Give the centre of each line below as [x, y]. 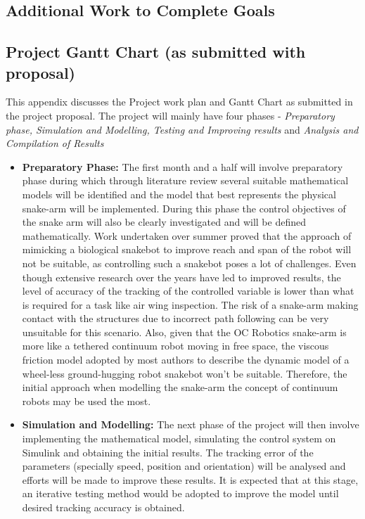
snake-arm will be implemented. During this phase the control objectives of [184, 208]
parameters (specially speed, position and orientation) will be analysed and [184, 466]
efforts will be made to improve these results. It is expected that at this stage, [190, 479]
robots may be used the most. [87, 401]
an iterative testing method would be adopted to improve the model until [180, 493]
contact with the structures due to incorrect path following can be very [175, 318]
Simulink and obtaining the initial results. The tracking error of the [168, 452]
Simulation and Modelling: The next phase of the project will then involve [191, 424]
